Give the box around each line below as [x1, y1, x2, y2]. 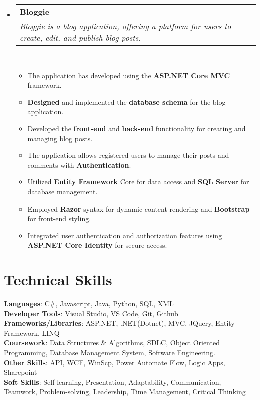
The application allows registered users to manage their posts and [27, 150, 229, 160]
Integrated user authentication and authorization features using [27, 230, 222, 240]
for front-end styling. [27, 213, 91, 224]
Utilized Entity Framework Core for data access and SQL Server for [27, 176, 249, 187]
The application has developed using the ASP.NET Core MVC [27, 70, 230, 80]
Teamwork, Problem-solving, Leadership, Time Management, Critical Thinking [4, 386, 246, 397]
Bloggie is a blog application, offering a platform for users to [19, 20, 231, 32]
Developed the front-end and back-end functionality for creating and [27, 123, 246, 133]
